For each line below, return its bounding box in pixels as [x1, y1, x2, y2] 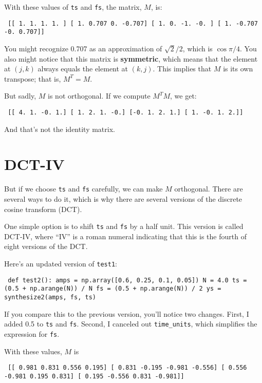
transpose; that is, [4, 73, 61, 84]
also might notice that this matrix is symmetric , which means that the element [4, 53, 258, 64]
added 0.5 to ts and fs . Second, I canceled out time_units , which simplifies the [4, 318, 257, 329]
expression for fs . [4, 328, 60, 339]
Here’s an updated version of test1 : [4, 258, 117, 269]
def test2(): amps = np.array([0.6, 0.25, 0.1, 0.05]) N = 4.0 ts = [8, 276, 247, 284]
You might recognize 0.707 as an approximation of [4, 43, 162, 53]
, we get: [170, 90, 197, 101]
